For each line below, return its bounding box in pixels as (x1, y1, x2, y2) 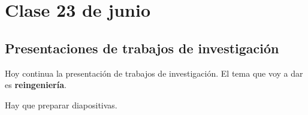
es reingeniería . (5, 78, 67, 91)
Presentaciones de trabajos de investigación (5, 38, 279, 57)
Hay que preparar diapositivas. (5, 98, 117, 111)
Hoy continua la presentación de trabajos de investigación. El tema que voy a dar (5, 66, 303, 79)
